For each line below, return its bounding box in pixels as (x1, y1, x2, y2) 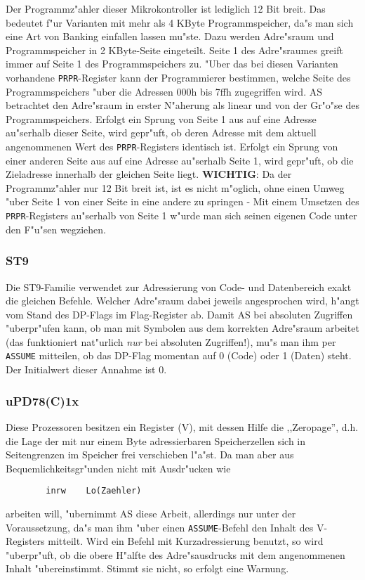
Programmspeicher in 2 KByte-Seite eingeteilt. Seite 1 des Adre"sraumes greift (6, 42, 343, 57)
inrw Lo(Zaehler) (46, 486, 142, 496)
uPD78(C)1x (6, 392, 79, 409)
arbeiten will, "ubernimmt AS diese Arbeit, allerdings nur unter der (6, 505, 296, 520)
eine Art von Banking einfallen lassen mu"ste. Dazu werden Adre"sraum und (6, 29, 334, 44)
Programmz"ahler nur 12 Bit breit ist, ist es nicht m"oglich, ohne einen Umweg (6, 180, 345, 195)
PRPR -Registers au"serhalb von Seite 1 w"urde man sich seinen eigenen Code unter (6, 208, 357, 223)
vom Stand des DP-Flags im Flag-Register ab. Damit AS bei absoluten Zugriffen (6, 307, 353, 321)
